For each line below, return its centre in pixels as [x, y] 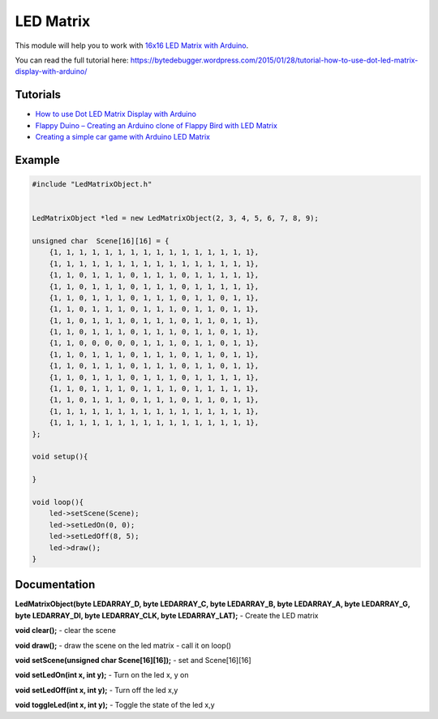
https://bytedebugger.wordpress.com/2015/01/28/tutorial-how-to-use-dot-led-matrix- [274, 60]
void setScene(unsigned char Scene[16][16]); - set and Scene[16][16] [133, 660]
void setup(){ [60, 457]
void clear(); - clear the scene [66, 631]
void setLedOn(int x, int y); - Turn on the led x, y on [102, 675]
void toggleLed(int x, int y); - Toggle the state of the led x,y [115, 705]
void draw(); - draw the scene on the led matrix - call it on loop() [123, 645]
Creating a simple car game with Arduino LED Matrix [123, 137]
